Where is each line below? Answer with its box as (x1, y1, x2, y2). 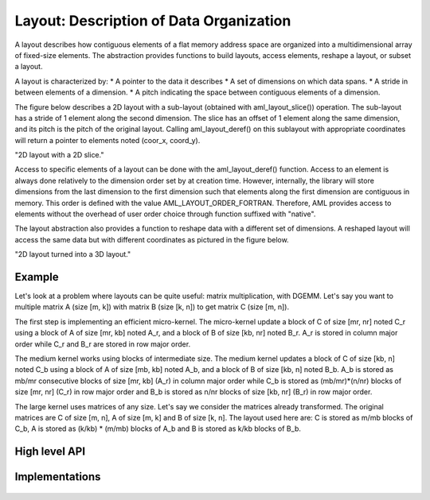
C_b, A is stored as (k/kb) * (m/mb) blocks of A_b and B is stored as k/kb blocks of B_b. (14, 424, 302, 433)
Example (14, 270, 59, 284)
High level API (14, 445, 86, 459)
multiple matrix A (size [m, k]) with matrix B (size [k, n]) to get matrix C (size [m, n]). (14, 302, 290, 312)
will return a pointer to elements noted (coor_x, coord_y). (14, 135, 201, 145)
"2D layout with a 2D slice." (14, 150, 104, 160)
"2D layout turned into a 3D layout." (14, 250, 131, 259)
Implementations (14, 470, 101, 484)
